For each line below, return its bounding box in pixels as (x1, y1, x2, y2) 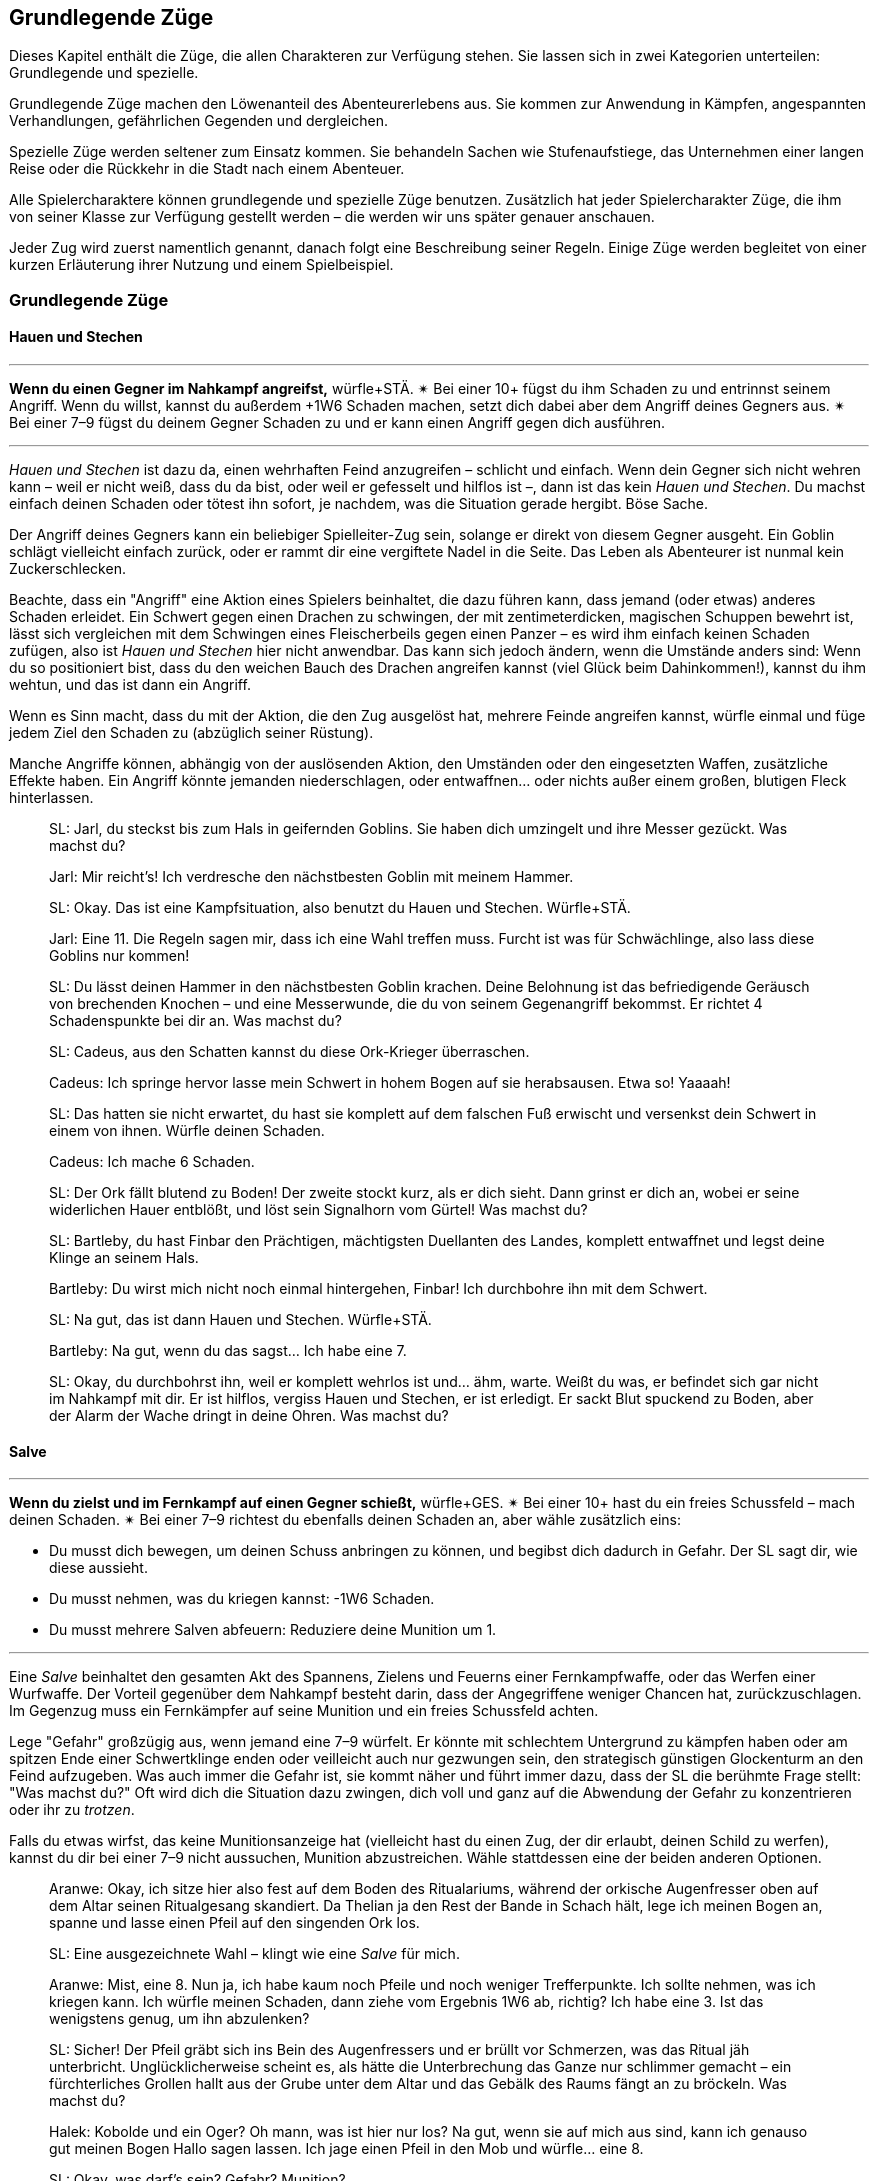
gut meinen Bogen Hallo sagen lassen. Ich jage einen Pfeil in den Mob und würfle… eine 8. (49, 2140, 644, 2158)
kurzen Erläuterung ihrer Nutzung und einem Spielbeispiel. (9, 256, 394, 274)
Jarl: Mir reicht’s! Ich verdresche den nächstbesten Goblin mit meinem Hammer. (49, 868, 574, 886)
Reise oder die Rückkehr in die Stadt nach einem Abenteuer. (9, 160, 405, 178)
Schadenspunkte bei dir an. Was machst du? (49, 1012, 342, 1030)
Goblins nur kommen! (49, 947, 190, 965)
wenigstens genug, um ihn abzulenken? (49, 2010, 310, 2028)
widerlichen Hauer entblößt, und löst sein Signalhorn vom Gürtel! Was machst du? (49, 1201, 588, 1219)
